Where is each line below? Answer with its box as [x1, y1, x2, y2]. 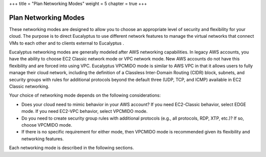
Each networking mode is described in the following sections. [9, 145, 134, 151]
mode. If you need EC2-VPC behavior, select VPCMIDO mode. [21, 108, 148, 114]
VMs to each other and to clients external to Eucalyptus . [9, 40, 124, 46]
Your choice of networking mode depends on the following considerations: [9, 92, 161, 98]
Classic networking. [9, 83, 49, 89]
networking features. [21, 135, 64, 142]
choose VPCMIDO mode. [21, 122, 72, 128]
